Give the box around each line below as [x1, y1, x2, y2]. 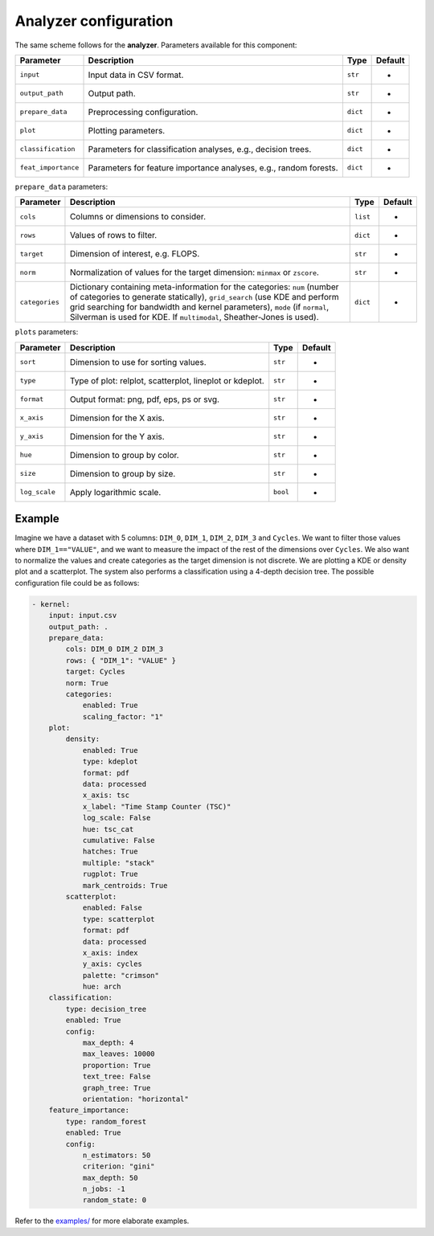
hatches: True [82, 847, 138, 856]
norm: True [65, 678, 108, 687]
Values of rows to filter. [69, 230, 158, 241]
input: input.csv [48, 611, 117, 620]
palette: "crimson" [82, 971, 160, 980]
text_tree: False [82, 1072, 151, 1081]
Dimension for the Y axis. [69, 431, 165, 442]
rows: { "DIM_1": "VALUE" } [65, 656, 177, 665]
